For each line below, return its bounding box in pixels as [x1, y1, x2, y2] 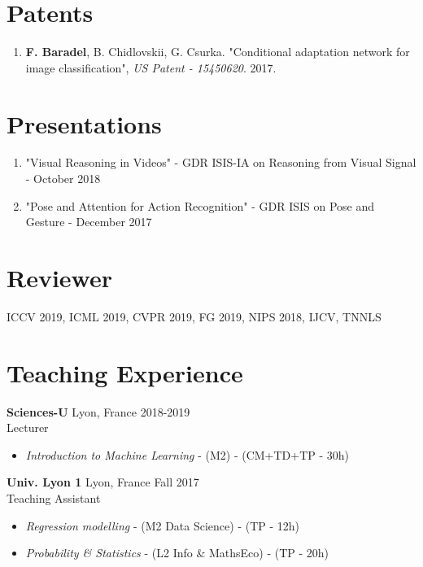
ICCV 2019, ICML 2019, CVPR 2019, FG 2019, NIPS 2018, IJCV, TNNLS [7, 307, 382, 325]
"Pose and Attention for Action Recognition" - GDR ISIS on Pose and [25, 197, 375, 214]
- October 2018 [25, 170, 101, 187]
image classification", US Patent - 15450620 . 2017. [25, 59, 277, 76]
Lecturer [7, 419, 49, 436]
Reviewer [7, 261, 113, 294]
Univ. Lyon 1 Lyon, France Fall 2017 [7, 473, 199, 491]
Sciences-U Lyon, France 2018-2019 [7, 403, 190, 420]
